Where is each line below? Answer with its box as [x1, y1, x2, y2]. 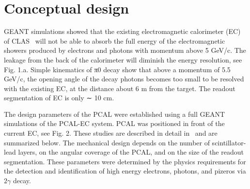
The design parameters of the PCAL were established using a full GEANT [4, 109, 225, 119]
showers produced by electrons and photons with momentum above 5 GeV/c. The [4, 45, 246, 55]
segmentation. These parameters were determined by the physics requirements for [4, 156, 246, 166]
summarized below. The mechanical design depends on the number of [4, 137, 210, 147]
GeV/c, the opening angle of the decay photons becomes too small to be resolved [4, 74, 244, 84]
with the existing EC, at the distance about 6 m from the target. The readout [4, 83, 235, 93]
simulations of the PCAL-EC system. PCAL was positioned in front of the [4, 118, 225, 128]
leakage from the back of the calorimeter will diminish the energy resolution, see [4, 54, 242, 64]
